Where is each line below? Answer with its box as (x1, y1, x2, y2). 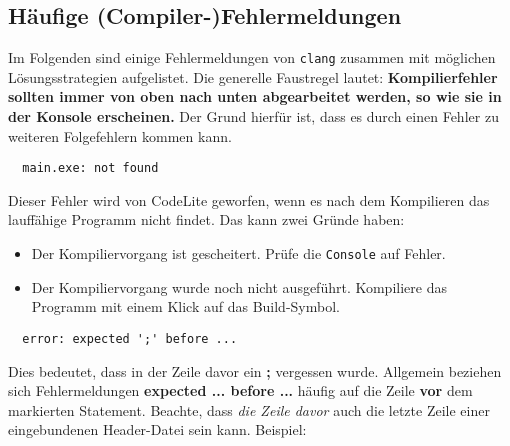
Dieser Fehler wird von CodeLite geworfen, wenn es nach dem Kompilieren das (8, 189, 490, 210)
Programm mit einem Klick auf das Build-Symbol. (31, 296, 340, 317)
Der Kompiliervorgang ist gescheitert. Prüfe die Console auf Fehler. (31, 243, 446, 264)
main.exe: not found (22, 161, 159, 176)
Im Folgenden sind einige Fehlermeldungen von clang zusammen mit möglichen (8, 47, 496, 68)
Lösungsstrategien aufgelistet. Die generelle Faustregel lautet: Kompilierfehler (8, 66, 498, 87)
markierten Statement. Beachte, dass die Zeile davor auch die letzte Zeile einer (8, 399, 490, 420)
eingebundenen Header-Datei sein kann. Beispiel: (8, 419, 307, 440)
